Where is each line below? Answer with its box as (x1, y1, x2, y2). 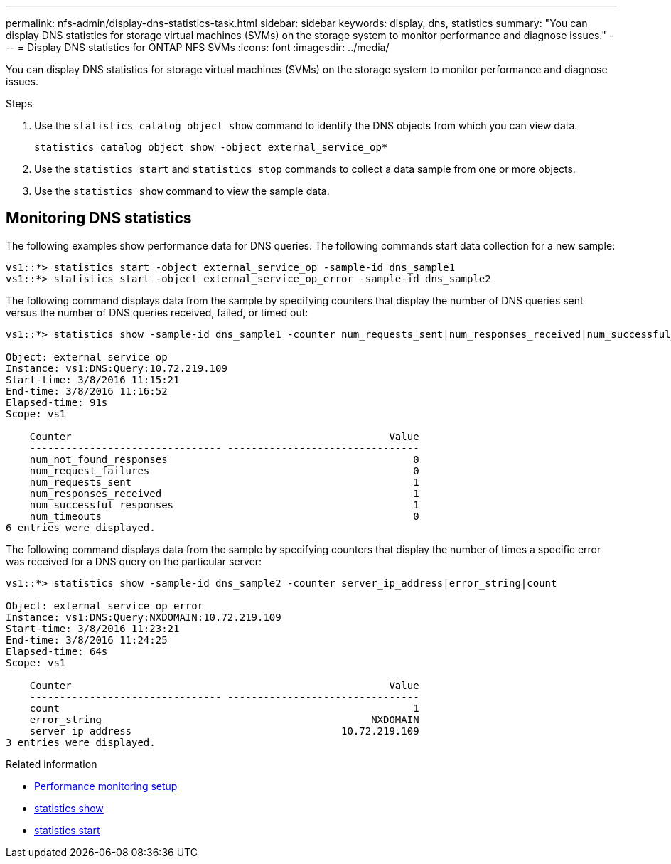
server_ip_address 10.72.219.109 (29, 725, 419, 737)
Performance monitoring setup (34, 779, 178, 792)
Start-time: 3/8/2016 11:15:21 (6, 373, 180, 385)
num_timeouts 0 (29, 510, 419, 522)
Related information (6, 757, 97, 770)
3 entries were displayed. (6, 736, 156, 748)
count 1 (29, 702, 419, 714)
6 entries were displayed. (6, 521, 156, 533)
